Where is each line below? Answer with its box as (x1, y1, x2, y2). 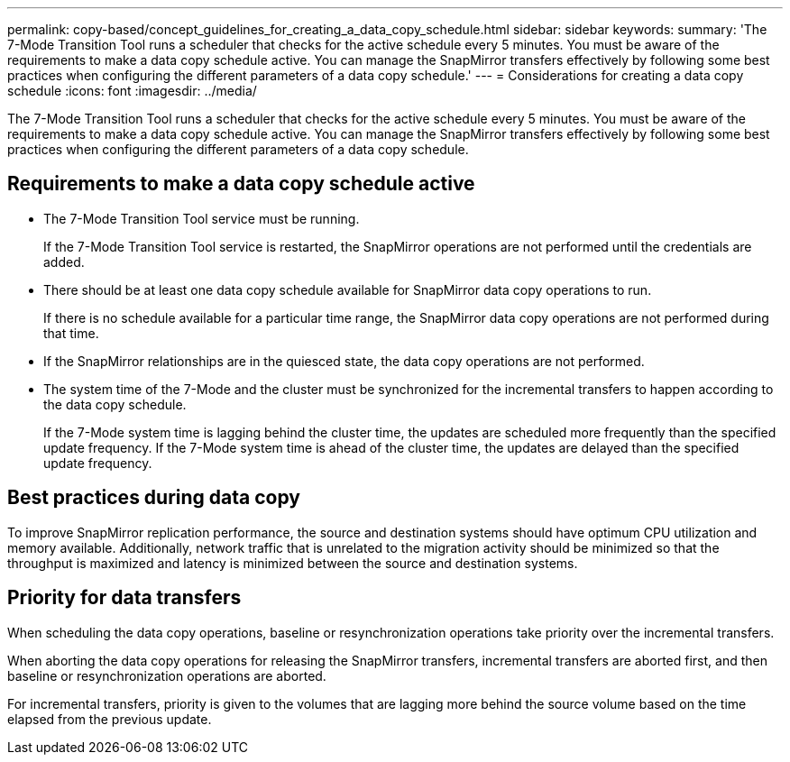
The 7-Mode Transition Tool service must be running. (43, 210, 360, 226)
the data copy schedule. (43, 396, 187, 412)
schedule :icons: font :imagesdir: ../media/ (7, 83, 257, 98)
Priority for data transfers (7, 586, 242, 610)
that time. (43, 325, 99, 341)
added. (43, 253, 85, 270)
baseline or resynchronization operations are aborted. (7, 667, 326, 684)
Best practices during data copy (7, 486, 300, 510)
